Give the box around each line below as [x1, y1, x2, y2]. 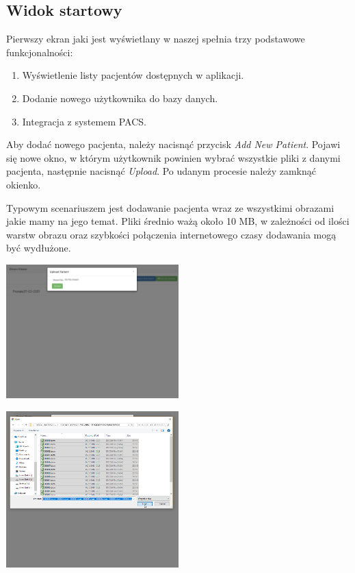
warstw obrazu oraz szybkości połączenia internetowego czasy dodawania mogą [6, 227, 337, 241]
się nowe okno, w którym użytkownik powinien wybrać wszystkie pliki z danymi [6, 150, 341, 164]
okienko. [6, 177, 41, 191]
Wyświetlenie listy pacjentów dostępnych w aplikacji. [22, 68, 244, 82]
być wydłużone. [6, 241, 71, 255]
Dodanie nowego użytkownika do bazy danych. [22, 90, 218, 105]
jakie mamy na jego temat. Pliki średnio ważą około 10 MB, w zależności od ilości [6, 214, 350, 228]
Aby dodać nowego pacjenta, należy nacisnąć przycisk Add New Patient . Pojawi [6, 137, 341, 151]
